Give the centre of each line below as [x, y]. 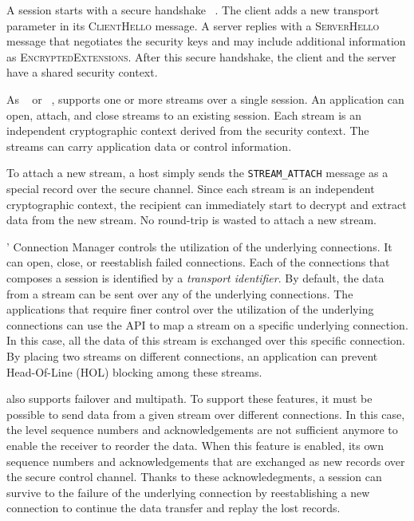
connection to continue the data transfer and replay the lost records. [173, 508]
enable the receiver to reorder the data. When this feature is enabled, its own [195, 445]
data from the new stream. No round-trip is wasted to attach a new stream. [192, 220]
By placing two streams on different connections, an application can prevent [192, 355]
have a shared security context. [82, 72]
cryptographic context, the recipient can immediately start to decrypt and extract [207, 204]
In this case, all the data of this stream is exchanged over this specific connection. [206, 340]
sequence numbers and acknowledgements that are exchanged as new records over [206, 461]
